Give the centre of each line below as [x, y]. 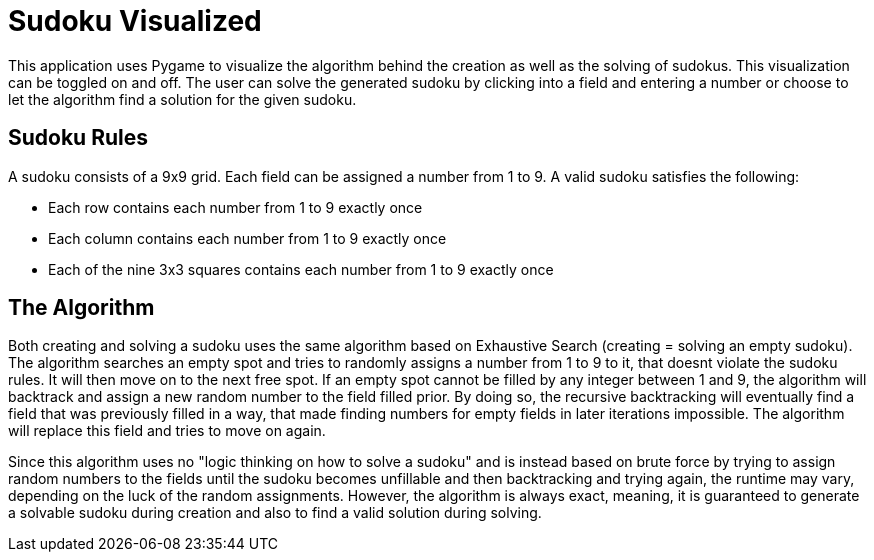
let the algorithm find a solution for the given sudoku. [182, 99]
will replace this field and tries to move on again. [167, 431]
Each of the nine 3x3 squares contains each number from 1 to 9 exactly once [301, 269]
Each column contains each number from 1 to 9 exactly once [247, 238]
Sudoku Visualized [135, 21]
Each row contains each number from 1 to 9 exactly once [235, 207]
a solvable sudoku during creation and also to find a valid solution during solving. [275, 513]
